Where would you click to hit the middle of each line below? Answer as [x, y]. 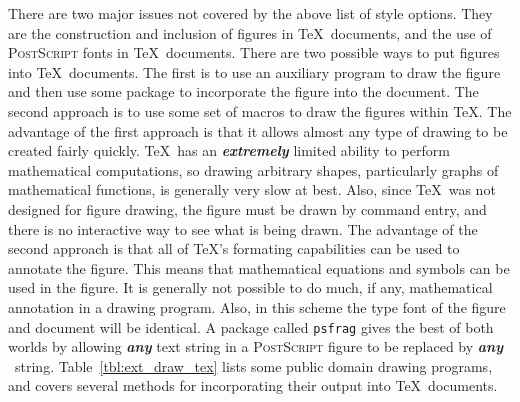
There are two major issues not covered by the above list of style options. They [250, 13]
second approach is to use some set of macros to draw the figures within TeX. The [260, 110]
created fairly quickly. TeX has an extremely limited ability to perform [229, 150]
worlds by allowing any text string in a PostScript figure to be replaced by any [256, 346]
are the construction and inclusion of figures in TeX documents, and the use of [250, 32]
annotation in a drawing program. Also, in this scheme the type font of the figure [257, 306]
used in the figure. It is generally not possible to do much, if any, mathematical [250, 287]
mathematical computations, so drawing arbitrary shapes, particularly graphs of [253, 169]
